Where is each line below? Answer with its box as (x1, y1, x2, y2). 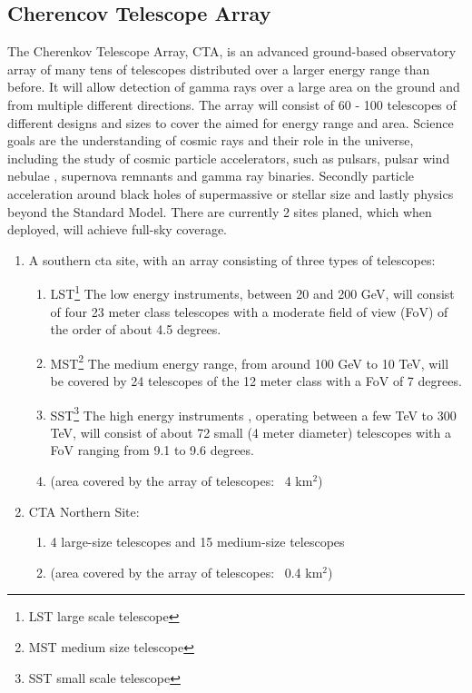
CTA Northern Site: (28, 501, 140, 520)
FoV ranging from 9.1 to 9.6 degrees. (50, 441, 254, 460)
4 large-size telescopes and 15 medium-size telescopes (50, 532, 345, 551)
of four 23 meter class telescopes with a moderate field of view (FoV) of (50, 302, 448, 321)
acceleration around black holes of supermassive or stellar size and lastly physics (7, 183, 454, 203)
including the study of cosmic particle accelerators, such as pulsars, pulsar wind (7, 148, 450, 167)
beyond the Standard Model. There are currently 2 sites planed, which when (7, 202, 432, 221)
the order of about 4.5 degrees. (50, 320, 221, 339)
